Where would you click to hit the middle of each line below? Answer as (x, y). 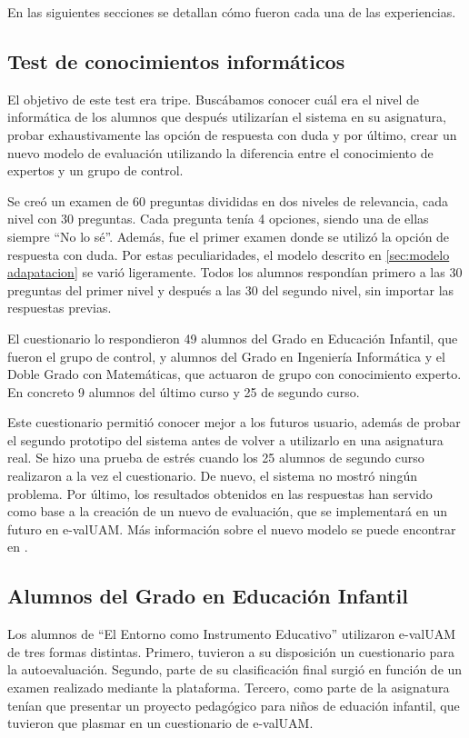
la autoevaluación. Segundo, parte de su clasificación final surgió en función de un (235, 669)
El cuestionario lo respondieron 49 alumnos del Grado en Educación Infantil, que (233, 338)
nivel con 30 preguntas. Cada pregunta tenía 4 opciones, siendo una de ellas (218, 219)
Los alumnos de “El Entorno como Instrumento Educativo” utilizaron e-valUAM (232, 634)
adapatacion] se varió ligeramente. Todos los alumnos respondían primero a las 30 (235, 272)
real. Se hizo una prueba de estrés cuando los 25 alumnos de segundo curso (216, 458)
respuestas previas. (60, 308)
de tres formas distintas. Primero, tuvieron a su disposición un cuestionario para (231, 651)
